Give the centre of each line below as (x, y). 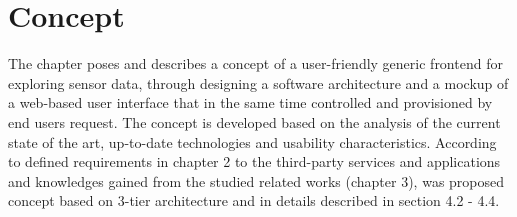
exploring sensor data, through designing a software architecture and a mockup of (258, 82)
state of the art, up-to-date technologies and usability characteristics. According (252, 141)
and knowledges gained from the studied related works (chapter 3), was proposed (256, 180)
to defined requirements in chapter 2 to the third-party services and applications (254, 161)
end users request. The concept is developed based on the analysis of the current (254, 121)
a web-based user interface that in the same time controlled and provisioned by (250, 102)
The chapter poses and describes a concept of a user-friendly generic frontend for (255, 63)
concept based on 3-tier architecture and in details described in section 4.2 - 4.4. (254, 200)
